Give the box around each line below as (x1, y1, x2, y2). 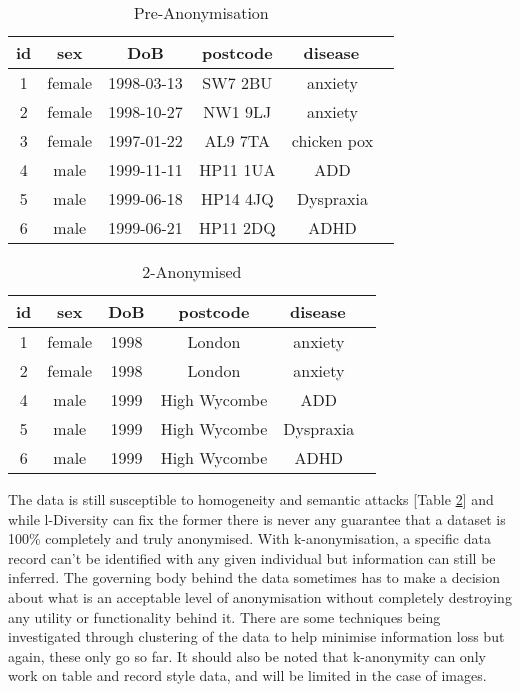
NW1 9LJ (203, 100, 272, 123)
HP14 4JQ (200, 187, 274, 210)
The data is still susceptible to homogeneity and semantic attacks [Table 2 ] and (8, 489, 494, 509)
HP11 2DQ (198, 216, 276, 239)
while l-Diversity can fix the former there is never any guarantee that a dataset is (8, 508, 506, 529)
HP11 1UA (199, 158, 276, 181)
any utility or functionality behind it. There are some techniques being (8, 606, 441, 627)
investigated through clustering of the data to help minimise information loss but (8, 626, 505, 647)
